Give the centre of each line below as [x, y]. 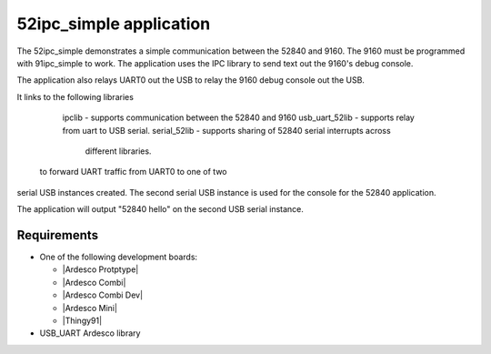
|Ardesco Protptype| [100, 269]
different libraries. [118, 151]
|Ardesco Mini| [90, 308]
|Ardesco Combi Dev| [103, 295]
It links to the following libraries [75, 96]
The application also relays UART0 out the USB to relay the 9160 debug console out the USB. [191, 80]
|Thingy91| [82, 320]
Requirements [58, 235]
